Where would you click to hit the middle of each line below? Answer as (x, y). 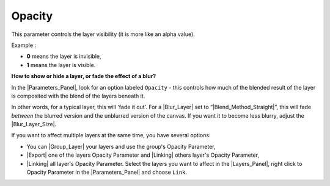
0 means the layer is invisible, (64, 56)
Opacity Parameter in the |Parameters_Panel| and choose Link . (107, 172)
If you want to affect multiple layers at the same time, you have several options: (111, 135)
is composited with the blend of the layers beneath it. (78, 96)
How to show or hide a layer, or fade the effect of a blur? (84, 76)
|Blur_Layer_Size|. (34, 124)
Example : (24, 45)
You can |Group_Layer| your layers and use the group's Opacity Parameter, (121, 146)
